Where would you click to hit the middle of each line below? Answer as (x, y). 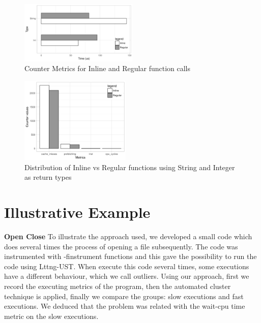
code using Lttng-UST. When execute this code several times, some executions (127, 266)
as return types (48, 177)
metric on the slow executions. (51, 316)
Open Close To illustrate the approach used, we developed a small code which (128, 236)
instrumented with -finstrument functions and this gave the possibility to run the (130, 256)
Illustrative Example (77, 212)
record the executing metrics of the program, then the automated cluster (118, 286)
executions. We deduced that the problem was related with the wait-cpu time (125, 306)
